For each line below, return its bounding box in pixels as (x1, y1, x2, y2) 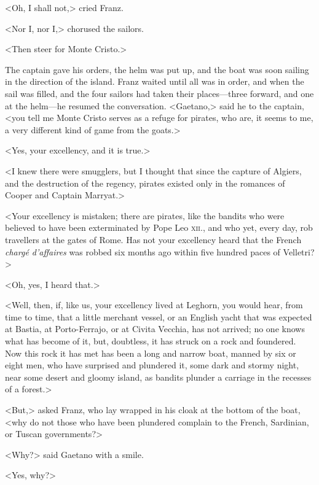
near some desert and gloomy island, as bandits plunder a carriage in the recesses (5, 370, 312, 383)
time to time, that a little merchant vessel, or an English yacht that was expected (5, 310, 312, 323)
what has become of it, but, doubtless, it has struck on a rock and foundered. (5, 335, 296, 347)
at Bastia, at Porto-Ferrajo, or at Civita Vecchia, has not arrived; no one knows (5, 322, 305, 335)
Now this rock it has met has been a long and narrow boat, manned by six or (5, 346, 296, 359)
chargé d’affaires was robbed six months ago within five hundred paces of (5, 245, 280, 258)
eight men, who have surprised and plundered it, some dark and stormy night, (5, 359, 299, 371)
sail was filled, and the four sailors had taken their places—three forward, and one (5, 87, 314, 99)
